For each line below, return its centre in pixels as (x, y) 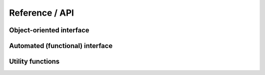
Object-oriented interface (49, 30)
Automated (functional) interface (61, 46)
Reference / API (41, 13)
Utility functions (34, 62)
